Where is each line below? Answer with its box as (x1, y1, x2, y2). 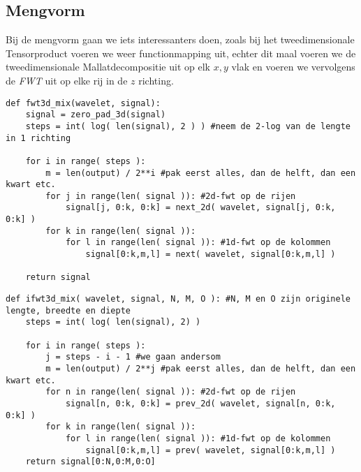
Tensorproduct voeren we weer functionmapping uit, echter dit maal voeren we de (6, 45, 356, 60)
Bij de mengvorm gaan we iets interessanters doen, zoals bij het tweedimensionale (6, 32, 355, 47)
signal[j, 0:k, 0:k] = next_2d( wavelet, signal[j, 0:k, (65, 202, 336, 213)
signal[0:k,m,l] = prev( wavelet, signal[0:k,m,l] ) (85, 445, 336, 455)
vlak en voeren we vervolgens (231, 59, 355, 74)
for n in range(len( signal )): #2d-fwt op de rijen (45, 387, 296, 397)
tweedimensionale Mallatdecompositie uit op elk (6, 59, 210, 74)
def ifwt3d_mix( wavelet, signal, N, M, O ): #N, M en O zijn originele (6, 294, 351, 304)
